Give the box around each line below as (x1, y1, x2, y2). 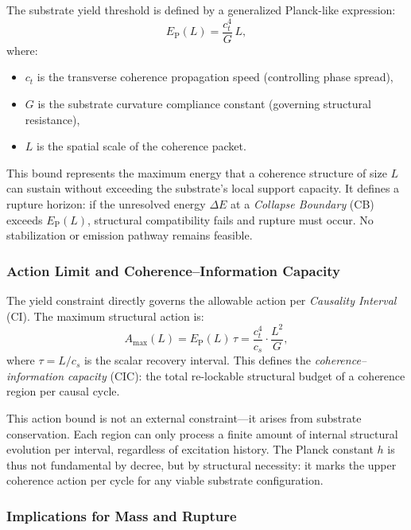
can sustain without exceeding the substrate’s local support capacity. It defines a (6, 180, 400, 197)
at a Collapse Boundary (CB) (231, 196, 374, 212)
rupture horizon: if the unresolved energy (6, 196, 206, 212)
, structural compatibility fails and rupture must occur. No (87, 211, 374, 228)
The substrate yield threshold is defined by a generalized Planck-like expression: (6, 2, 396, 18)
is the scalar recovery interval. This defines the (83, 352, 312, 368)
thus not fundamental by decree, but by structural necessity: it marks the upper (6, 456, 397, 473)
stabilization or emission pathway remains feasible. (6, 227, 253, 244)
